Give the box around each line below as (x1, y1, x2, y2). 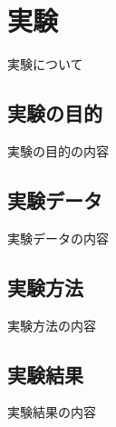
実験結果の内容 (7, 402, 96, 422)
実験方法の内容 (7, 315, 96, 334)
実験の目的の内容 (7, 141, 109, 160)
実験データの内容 (7, 228, 109, 247)
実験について (7, 55, 83, 74)
